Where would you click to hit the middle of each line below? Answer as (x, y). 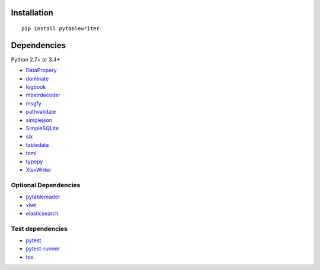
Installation (32, 13)
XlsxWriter (39, 170)
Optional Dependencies (46, 185)
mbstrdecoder (43, 95)
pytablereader (43, 197)
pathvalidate (41, 112)
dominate (37, 78)
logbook (36, 87)
